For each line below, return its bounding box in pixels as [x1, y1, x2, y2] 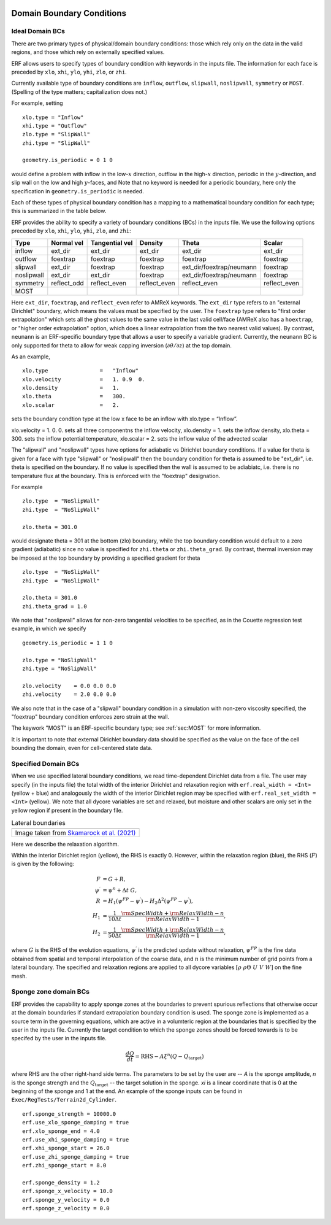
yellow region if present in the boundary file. [11, 806, 123, 814]
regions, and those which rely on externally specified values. [11, 48, 165, 56]
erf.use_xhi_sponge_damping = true [22, 1136, 129, 1143]
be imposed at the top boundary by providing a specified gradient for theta [11, 554, 200, 562]
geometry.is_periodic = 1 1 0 [22, 639, 113, 646]
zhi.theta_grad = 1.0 [22, 603, 87, 610]
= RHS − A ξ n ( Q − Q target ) [135, 1051, 204, 1061]
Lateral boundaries [11, 819, 66, 827]
